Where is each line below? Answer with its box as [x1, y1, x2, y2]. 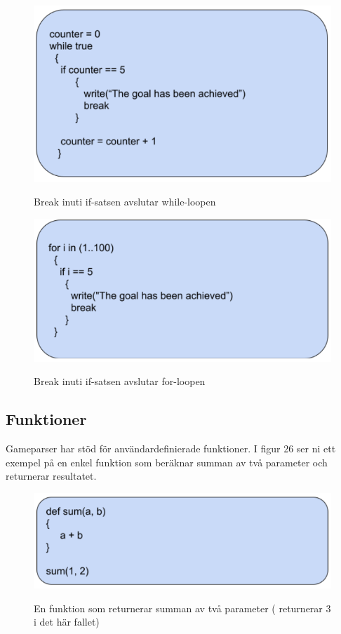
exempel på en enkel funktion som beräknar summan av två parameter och [6, 454, 328, 469]
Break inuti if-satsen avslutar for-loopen [34, 374, 206, 389]
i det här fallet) [34, 614, 100, 629]
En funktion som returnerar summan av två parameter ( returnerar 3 [34, 600, 331, 615]
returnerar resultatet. [6, 468, 97, 483]
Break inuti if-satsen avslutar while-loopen [34, 194, 216, 209]
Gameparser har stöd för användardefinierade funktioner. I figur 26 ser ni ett [6, 441, 336, 456]
